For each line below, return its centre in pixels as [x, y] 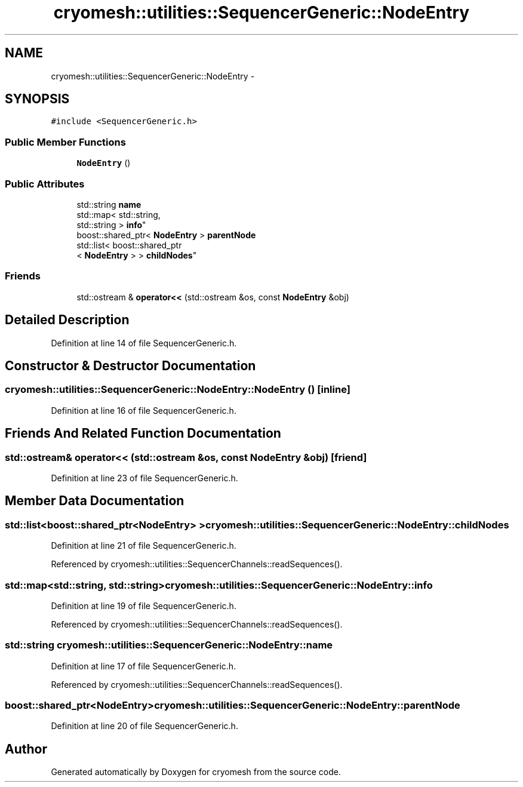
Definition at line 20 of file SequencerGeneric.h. [144, 726]
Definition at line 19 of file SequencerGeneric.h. [144, 605]
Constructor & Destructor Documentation [130, 365]
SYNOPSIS [37, 99]
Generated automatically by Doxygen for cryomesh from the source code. [196, 772]
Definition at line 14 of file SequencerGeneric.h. [144, 343]
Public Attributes [45, 184]
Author [26, 749]
